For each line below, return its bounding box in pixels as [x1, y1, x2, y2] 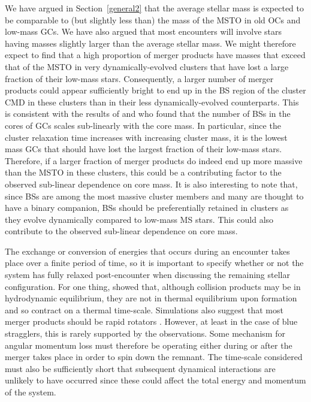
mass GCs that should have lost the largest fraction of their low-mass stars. [5, 143, 282, 155]
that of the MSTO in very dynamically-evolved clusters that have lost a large [5, 60, 289, 72]
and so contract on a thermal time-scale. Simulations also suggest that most [5, 303, 283, 316]
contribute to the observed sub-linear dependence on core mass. [5, 225, 238, 237]
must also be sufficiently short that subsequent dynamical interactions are [5, 362, 276, 374]
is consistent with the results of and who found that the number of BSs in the [5, 107, 291, 120]
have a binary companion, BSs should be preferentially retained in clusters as [5, 201, 289, 214]
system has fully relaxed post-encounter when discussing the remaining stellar [5, 268, 290, 281]
